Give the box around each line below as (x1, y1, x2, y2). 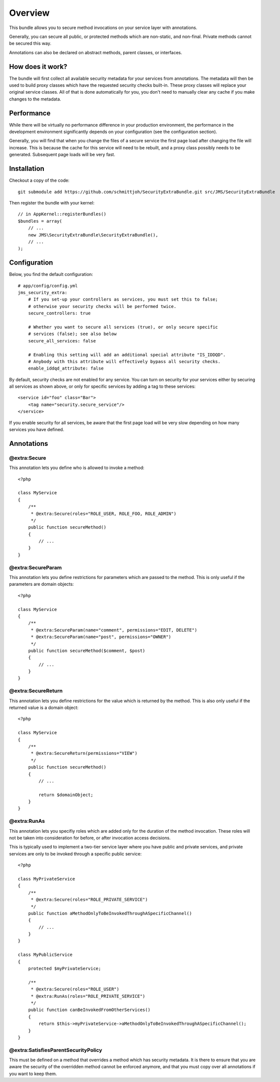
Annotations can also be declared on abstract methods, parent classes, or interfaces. (9, 49, 182, 55)
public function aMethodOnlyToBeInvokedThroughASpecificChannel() (28, 911, 192, 916)
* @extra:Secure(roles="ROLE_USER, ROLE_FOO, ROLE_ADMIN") (31, 510, 177, 516)
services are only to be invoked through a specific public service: (9, 850, 142, 857)
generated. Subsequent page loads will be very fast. (9, 152, 115, 158)
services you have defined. (9, 427, 64, 433)
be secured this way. (9, 40, 52, 46)
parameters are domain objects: (9, 581, 74, 587)
